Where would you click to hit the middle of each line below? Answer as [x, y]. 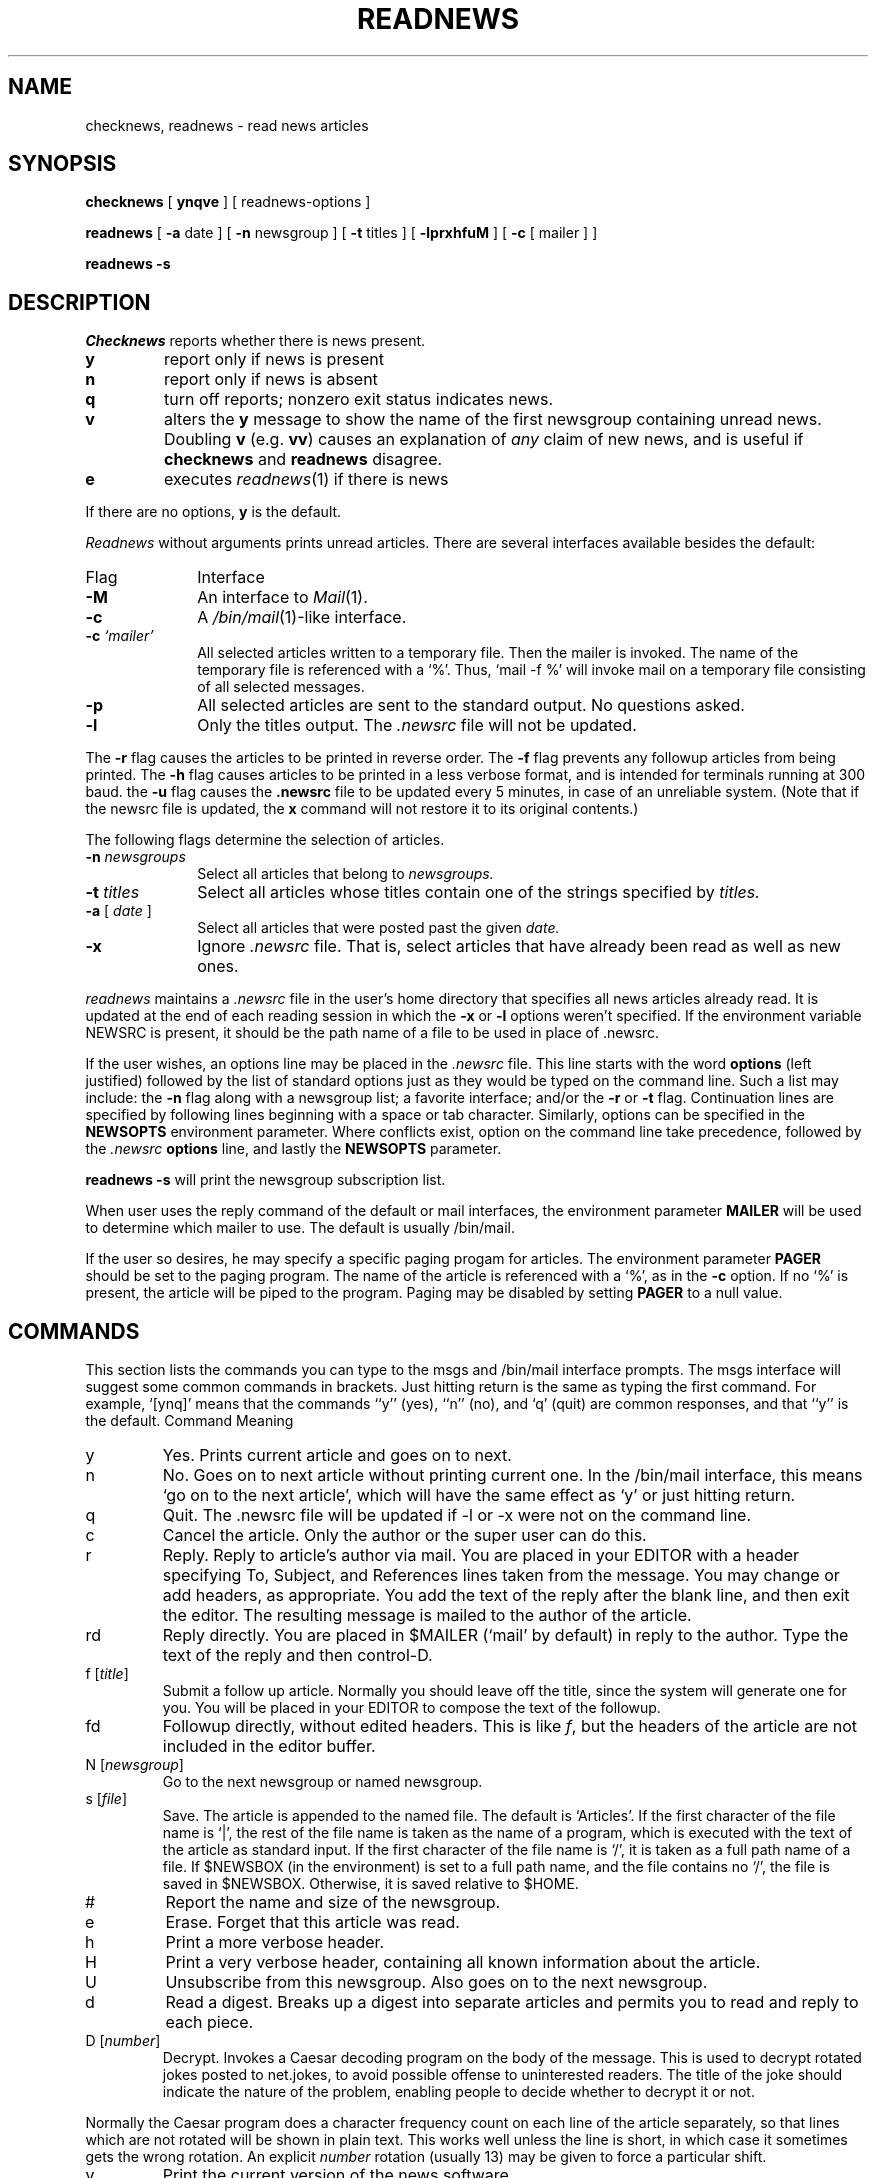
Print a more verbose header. [275, 1942]
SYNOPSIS [62, 164]
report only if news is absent [270, 379]
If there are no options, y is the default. [213, 512]
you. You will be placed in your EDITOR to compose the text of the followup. [411, 1708]
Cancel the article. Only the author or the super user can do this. [404, 1535]
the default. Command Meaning [189, 1421]
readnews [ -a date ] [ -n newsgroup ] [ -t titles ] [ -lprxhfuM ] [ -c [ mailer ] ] [341, 233]
